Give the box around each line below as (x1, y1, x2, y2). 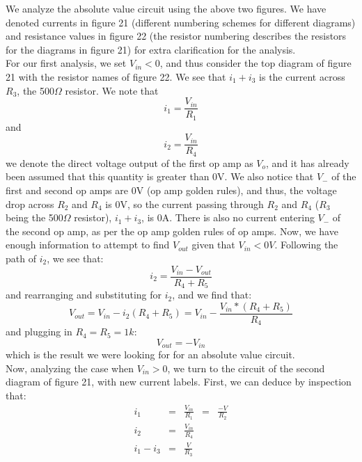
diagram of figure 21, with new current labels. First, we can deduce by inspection (6, 374, 352, 389)
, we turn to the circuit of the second (167, 360, 325, 375)
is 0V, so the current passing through (105, 196, 264, 211)
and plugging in (6, 324, 72, 339)
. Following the (274, 237, 338, 252)
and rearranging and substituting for (6, 287, 162, 302)
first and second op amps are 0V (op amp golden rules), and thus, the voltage (6, 182, 337, 197)
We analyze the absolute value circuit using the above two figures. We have (6, 1, 326, 15)
